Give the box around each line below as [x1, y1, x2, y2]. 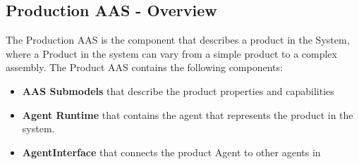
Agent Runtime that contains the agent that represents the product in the [22, 107, 353, 122]
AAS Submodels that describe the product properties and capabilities [22, 83, 334, 98]
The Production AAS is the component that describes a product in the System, [6, 32, 350, 47]
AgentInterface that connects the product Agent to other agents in [22, 144, 321, 159]
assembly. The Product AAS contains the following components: [6, 60, 283, 75]
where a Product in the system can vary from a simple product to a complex [6, 46, 337, 61]
